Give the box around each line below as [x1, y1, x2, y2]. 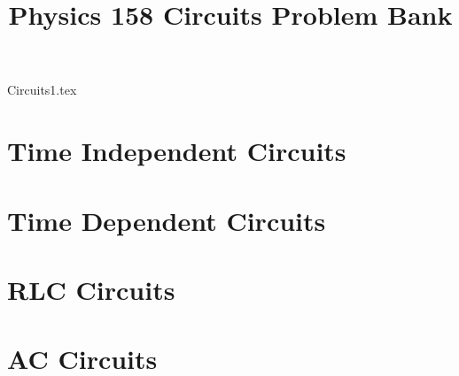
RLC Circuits [7, 271, 175, 307]
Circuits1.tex [7, 81, 77, 99]
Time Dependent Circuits [7, 202, 326, 238]
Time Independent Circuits [7, 133, 346, 169]
